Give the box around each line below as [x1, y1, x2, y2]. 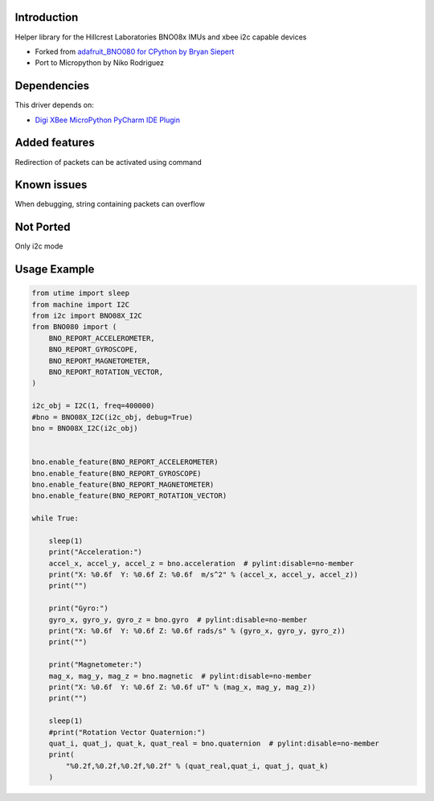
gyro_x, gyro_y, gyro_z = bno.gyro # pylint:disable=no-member [48, 615, 308, 624]
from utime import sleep [31, 289, 130, 298]
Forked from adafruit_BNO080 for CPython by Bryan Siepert [35, 47, 235, 56]
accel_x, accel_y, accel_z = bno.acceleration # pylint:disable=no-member [48, 559, 354, 568]
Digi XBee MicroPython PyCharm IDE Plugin [35, 115, 181, 125]
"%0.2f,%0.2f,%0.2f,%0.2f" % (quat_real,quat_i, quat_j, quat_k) [65, 761, 329, 770]
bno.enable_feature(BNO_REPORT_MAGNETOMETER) [31, 479, 215, 489]
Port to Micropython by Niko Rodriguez [35, 58, 165, 68]
